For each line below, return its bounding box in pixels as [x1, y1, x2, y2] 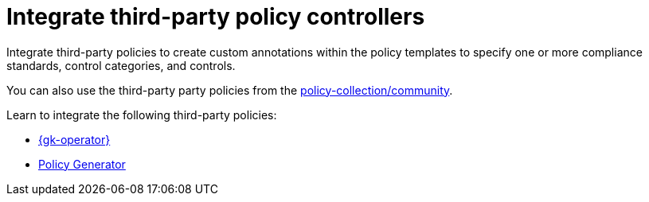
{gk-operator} [38, 132, 111, 146]
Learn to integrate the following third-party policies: [6, 107, 277, 122]
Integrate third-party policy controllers [6, 3, 425, 30]
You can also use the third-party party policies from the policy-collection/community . [6, 83, 453, 97]
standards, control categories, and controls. [6, 58, 236, 72]
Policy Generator [38, 157, 126, 171]
